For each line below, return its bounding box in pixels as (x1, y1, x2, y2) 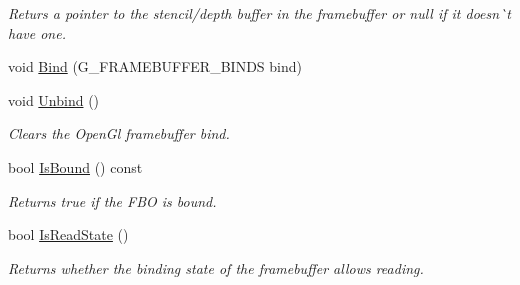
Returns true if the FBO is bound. (8, 190, 217, 211)
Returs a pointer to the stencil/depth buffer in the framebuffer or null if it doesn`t (8, 3, 511, 23)
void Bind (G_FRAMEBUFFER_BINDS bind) (8, 56, 302, 77)
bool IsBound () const (8, 156, 143, 177)
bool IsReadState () (8, 224, 129, 245)
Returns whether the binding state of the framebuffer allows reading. (8, 257, 424, 278)
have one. (8, 22, 66, 43)
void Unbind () (8, 89, 100, 110)
